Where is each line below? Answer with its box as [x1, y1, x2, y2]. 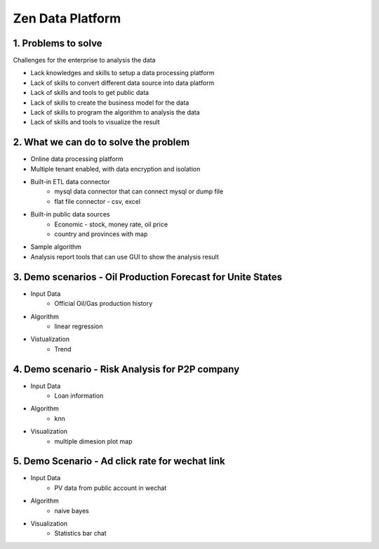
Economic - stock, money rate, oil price [54, 220, 168, 228]
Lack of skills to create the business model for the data [30, 98, 189, 107]
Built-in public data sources [30, 210, 110, 219]
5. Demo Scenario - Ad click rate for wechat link [13, 456, 225, 467]
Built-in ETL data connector [30, 178, 110, 186]
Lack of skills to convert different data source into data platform [30, 78, 215, 87]
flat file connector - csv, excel [54, 197, 140, 205]
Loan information [54, 391, 104, 400]
